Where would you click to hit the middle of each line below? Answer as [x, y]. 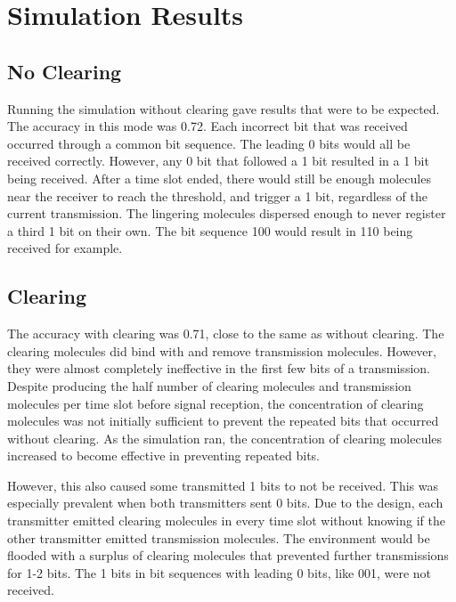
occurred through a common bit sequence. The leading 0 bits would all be [209, 143]
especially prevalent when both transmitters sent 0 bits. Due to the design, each [225, 503]
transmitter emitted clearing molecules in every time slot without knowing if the [226, 521]
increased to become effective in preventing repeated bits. [164, 456]
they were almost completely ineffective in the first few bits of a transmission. [219, 368]
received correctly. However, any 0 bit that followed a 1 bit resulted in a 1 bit [218, 161]
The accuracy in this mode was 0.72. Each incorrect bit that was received [208, 126]
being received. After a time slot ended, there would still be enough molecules [219, 178]
